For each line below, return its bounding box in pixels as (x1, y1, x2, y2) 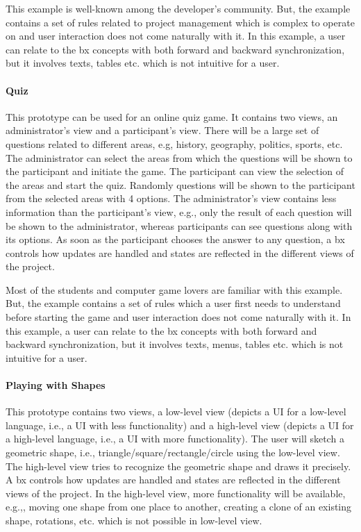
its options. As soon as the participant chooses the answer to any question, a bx (6, 232, 345, 247)
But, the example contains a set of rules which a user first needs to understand (6, 296, 341, 310)
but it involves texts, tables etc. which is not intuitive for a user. (6, 56, 280, 70)
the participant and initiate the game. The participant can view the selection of (6, 164, 344, 178)
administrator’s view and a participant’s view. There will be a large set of (6, 123, 319, 138)
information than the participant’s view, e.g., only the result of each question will (6, 204, 352, 219)
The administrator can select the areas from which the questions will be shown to (6, 150, 353, 165)
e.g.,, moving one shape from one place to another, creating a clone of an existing (6, 499, 352, 514)
